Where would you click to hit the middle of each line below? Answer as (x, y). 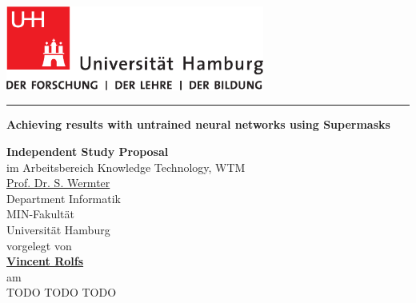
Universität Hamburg (58, 229)
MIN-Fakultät (40, 214)
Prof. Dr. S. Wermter (58, 183)
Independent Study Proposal (88, 151)
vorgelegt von (39, 245)
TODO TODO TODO (62, 292)
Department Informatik (64, 198)
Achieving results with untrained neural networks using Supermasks (198, 124)
